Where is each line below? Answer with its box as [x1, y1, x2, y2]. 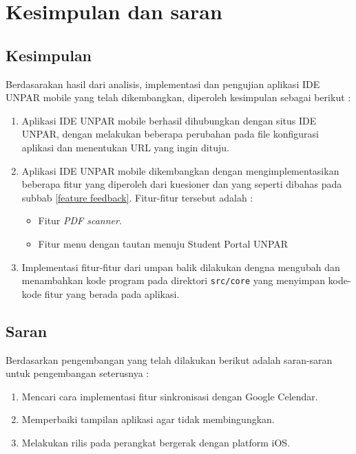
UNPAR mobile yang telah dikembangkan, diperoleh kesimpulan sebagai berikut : [6, 90, 351, 105]
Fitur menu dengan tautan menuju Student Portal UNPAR [38, 236, 289, 250]
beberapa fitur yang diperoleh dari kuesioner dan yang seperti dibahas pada [21, 177, 342, 191]
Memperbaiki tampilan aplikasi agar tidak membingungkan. [21, 412, 275, 426]
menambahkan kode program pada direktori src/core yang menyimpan [21, 273, 325, 288]
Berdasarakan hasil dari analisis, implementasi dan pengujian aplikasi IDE [6, 76, 320, 91]
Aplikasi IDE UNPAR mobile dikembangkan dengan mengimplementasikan [21, 163, 339, 177]
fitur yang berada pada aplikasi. [44, 286, 180, 301]
